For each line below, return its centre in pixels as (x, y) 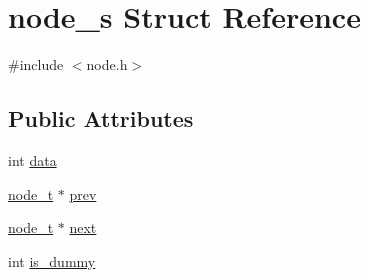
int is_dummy (52, 260)
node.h (107, 64)
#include (36, 64)
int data (32, 159)
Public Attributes (101, 118)
